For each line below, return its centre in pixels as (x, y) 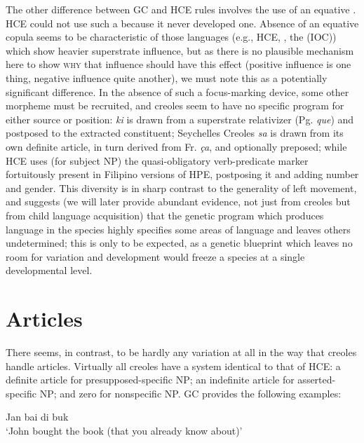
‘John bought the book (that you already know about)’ (124, 430)
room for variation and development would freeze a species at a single (155, 256)
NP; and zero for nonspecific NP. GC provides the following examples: (190, 393)
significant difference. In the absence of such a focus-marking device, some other (177, 91)
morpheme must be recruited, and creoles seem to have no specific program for (175, 105)
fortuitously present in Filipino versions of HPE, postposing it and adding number (182, 174)
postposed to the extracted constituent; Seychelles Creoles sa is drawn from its (175, 133)
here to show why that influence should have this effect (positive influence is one (178, 64)
